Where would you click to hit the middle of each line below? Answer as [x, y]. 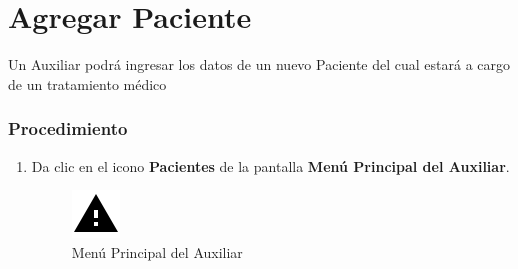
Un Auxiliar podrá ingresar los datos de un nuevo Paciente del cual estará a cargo [259, 64]
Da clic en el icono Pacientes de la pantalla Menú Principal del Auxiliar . [270, 165]
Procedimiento [68, 128]
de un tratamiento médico [87, 83]
